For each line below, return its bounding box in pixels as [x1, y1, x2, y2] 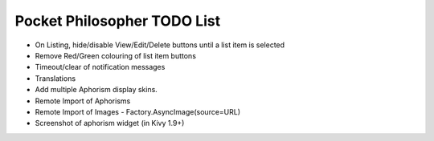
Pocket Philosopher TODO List [14, 12, 221, 30]
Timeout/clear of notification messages [35, 62, 166, 72]
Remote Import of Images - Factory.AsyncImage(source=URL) [35, 107, 241, 116]
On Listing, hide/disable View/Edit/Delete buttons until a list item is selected [35, 40, 285, 50]
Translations [35, 73, 76, 83]
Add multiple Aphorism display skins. [35, 85, 158, 95]
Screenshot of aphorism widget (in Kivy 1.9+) [35, 119, 185, 128]
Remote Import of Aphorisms [35, 96, 131, 106]
